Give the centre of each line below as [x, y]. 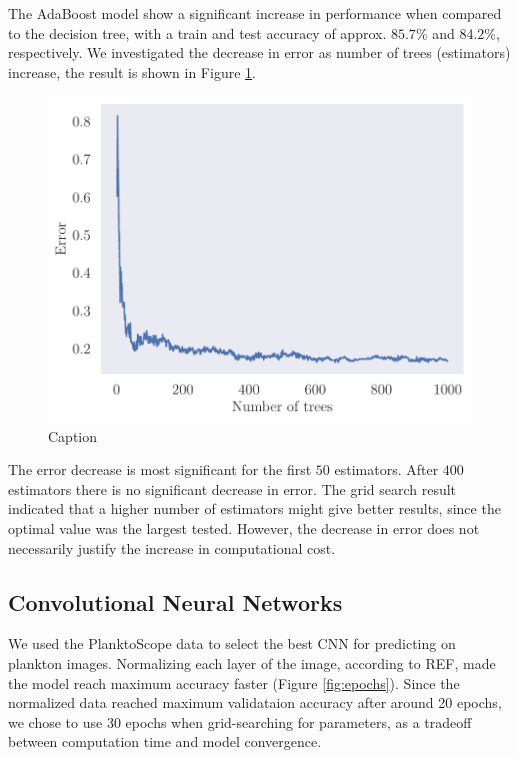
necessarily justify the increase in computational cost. [172, 547]
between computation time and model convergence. [165, 741]
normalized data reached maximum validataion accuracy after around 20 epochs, [255, 702]
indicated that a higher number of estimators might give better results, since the [254, 508]
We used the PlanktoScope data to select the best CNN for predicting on [232, 643]
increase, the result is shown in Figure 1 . [132, 71]
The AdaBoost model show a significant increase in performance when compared [255, 13]
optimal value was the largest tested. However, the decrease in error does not [244, 528]
